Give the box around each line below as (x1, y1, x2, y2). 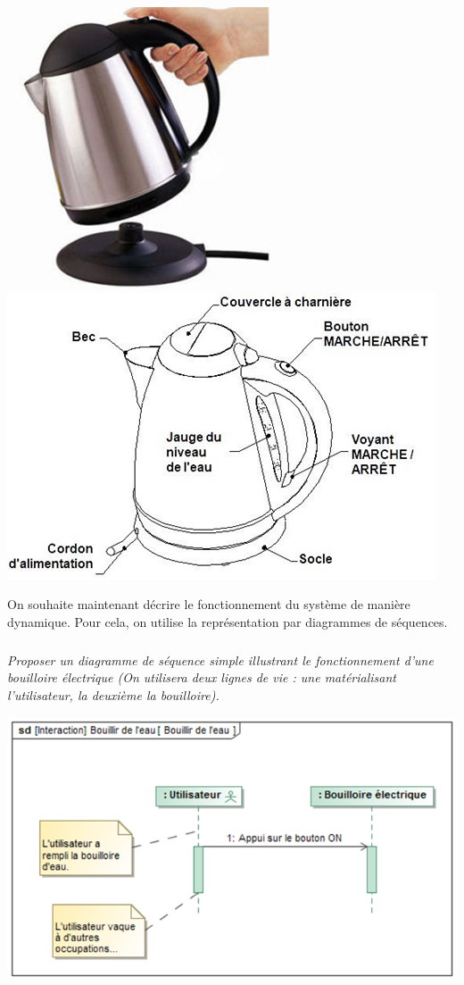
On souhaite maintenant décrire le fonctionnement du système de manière (7, 595, 410, 614)
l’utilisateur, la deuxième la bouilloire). (7, 685, 220, 704)
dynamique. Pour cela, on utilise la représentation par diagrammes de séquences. (7, 612, 448, 630)
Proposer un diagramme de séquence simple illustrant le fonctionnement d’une (7, 650, 434, 669)
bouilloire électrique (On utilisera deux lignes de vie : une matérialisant (7, 668, 396, 687)
